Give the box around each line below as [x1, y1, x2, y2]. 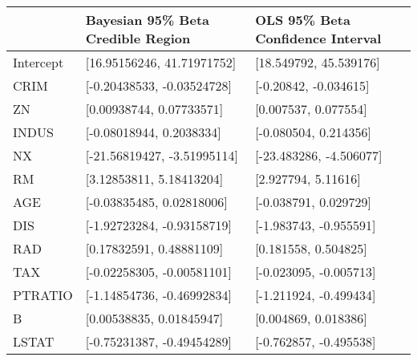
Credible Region [85, 29, 191, 47]
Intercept [13, 53, 64, 71]
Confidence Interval [255, 29, 382, 47]
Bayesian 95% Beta [85, 10, 209, 29]
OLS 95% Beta [255, 10, 350, 29]
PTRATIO [13, 286, 73, 304]
